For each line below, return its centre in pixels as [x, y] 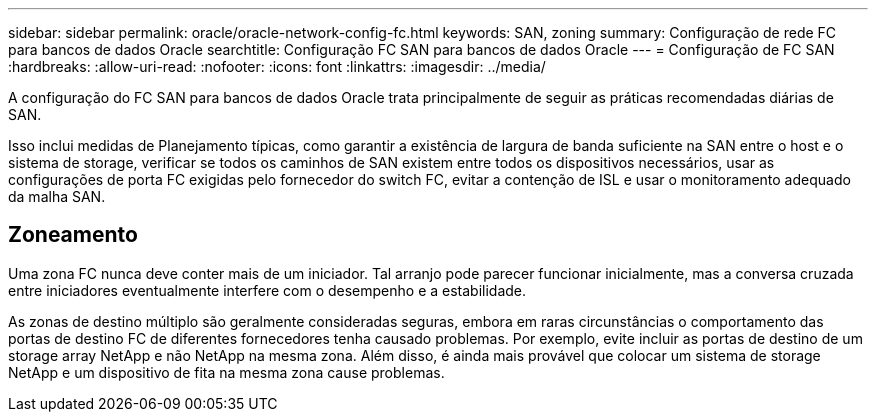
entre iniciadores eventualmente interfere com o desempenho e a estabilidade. [267, 290]
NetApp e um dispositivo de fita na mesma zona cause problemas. [226, 372]
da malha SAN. [57, 196]
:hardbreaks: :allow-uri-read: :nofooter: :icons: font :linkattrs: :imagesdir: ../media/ [277, 66]
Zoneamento [73, 235]
